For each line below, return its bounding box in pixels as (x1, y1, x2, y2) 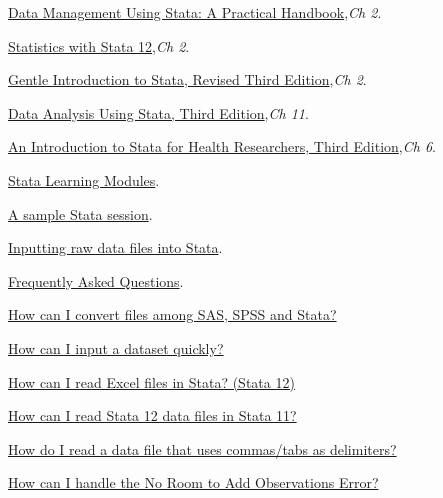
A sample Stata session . (8, 203, 153, 224)
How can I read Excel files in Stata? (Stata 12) (8, 371, 295, 392)
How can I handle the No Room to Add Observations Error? (8, 472, 379, 493)
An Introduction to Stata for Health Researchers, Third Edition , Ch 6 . (8, 136, 437, 157)
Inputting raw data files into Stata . (8, 237, 223, 258)
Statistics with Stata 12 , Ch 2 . (8, 35, 190, 56)
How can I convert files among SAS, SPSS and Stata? (8, 304, 337, 325)
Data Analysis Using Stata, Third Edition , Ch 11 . (8, 102, 309, 123)
